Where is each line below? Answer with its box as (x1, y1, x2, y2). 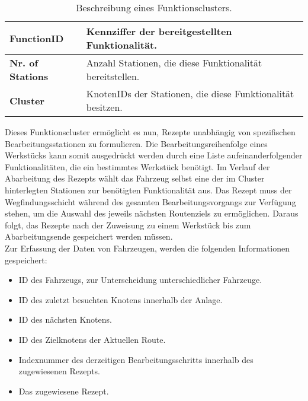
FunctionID (9, 31, 64, 45)
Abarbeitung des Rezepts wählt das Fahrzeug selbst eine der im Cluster (5, 172, 265, 184)
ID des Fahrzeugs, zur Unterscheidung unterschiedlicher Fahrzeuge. (18, 273, 262, 286)
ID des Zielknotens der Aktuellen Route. (18, 333, 166, 345)
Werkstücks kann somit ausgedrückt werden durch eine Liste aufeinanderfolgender (5, 149, 303, 161)
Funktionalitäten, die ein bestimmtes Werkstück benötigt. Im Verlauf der (5, 160, 270, 173)
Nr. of (9, 56, 38, 69)
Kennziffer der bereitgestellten (86, 24, 232, 38)
